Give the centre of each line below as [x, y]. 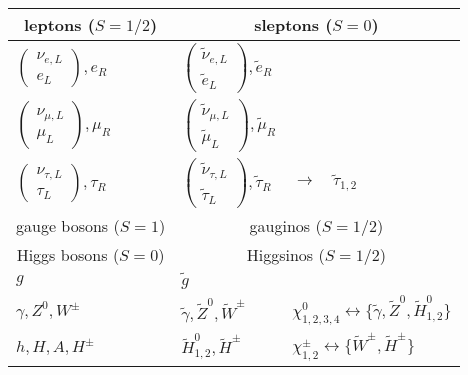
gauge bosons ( [68, 225]
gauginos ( [285, 225]
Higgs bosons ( [68, 254]
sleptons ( [293, 24]
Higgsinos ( [285, 254]
